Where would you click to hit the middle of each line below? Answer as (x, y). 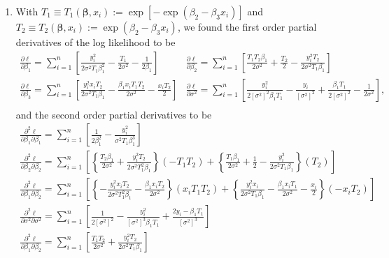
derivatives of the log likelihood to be (96, 42)
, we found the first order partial (247, 26)
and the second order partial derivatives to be (114, 114)
